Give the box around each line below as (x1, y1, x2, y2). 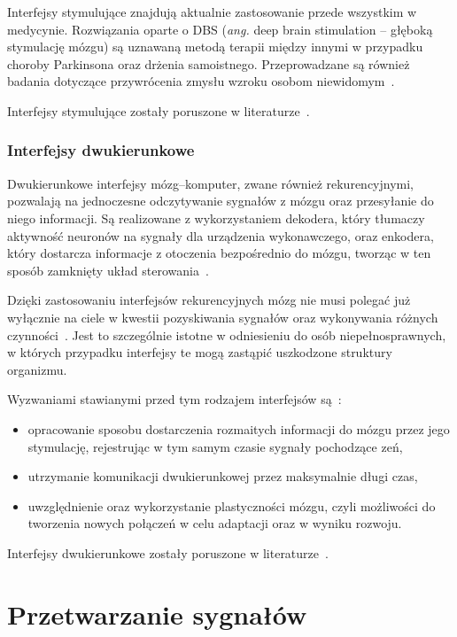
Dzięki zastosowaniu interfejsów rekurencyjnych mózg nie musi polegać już (7, 291, 411, 309)
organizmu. (7, 360, 67, 378)
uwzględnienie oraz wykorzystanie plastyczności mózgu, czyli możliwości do (27, 496, 436, 515)
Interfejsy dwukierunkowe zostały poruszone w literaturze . (7, 543, 329, 562)
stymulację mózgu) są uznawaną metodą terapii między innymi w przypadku (7, 37, 423, 56)
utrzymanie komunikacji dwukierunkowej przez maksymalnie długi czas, (27, 467, 418, 486)
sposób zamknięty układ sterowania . (7, 260, 209, 279)
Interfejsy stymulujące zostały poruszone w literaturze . (7, 101, 310, 120)
